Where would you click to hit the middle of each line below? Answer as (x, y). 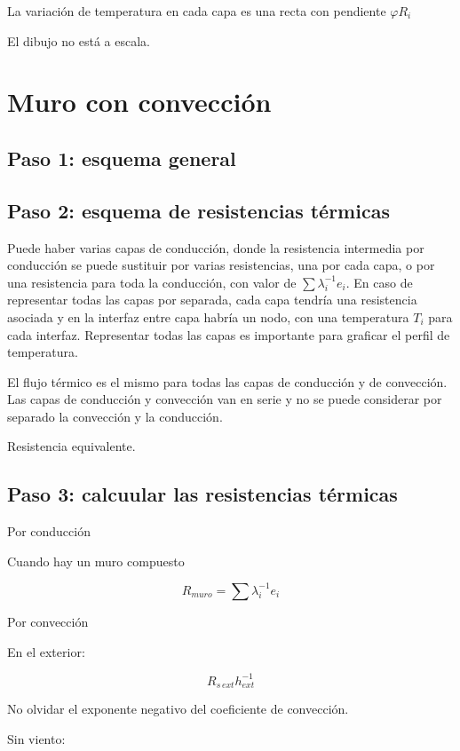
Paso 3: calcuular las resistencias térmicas (202, 494)
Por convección (48, 621)
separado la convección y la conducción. (115, 416)
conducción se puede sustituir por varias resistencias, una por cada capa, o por (221, 265)
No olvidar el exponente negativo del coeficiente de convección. (178, 709)
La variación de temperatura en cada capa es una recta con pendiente (197, 11)
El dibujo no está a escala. (79, 40)
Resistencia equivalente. (71, 446)
